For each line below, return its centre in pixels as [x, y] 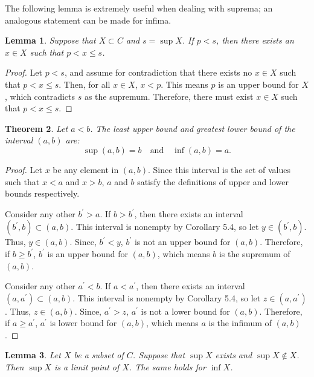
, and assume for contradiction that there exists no [158, 72]
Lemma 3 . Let [33, 355]
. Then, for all [85, 84]
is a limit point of [87, 367]
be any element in [86, 169]
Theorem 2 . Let [37, 128]
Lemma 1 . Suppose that [50, 40]
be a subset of [99, 355]
